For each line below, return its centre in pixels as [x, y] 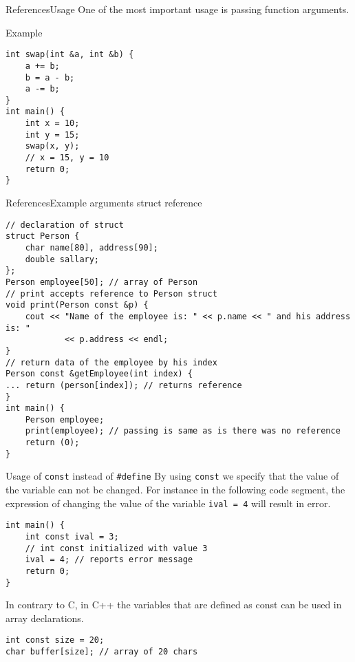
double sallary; [62, 259]
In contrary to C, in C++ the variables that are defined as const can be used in [174, 605]
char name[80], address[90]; [92, 247]
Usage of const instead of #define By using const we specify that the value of [172, 476]
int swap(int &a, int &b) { [70, 55]
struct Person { [43, 236]
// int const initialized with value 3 [116, 548]
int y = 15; [52, 135]
